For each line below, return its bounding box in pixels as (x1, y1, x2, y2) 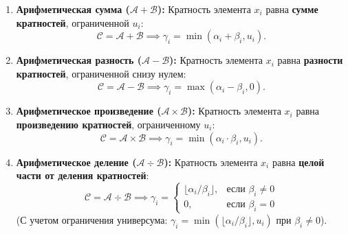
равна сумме (265, 2, 318, 16)
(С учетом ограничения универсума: (16, 212, 168, 226)
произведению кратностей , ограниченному (16, 117, 201, 131)
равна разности (277, 53, 343, 67)
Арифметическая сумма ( (16, 2, 130, 16)
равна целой (272, 154, 325, 169)
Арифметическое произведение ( (16, 104, 162, 118)
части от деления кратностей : (16, 168, 149, 183)
